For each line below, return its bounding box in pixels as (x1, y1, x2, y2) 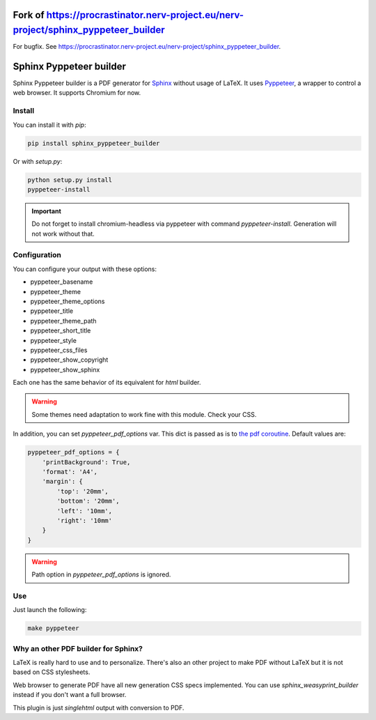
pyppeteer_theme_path (30, 316, 97, 325)
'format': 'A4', (42, 468, 97, 476)
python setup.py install (27, 176, 113, 184)
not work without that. (31, 229, 95, 238)
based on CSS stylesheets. (13, 668, 91, 676)
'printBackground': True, (42, 458, 131, 466)
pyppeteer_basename (30, 277, 93, 286)
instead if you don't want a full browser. (13, 691, 127, 699)
